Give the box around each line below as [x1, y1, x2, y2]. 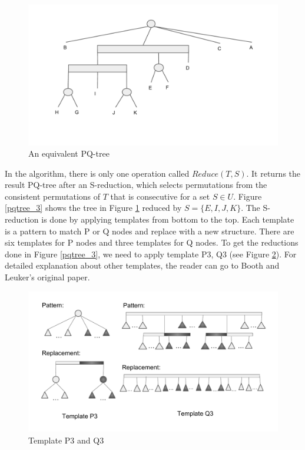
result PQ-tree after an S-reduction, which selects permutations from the [5, 178, 267, 191]
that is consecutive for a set [110, 190, 210, 202]
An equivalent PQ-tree [28, 147, 110, 160]
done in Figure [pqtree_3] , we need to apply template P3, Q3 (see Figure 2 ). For [5, 247, 297, 260]
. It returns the [246, 167, 301, 179]
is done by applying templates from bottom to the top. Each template [41, 213, 294, 226]
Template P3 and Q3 [28, 434, 104, 446]
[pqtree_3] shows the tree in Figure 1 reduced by [5, 201, 182, 214]
